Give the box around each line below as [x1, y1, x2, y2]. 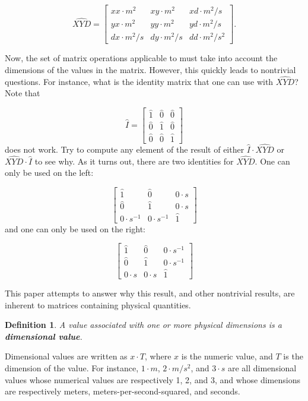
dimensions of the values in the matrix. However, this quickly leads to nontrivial [5, 63, 296, 75]
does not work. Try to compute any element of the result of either [5, 143, 245, 155]
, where [145, 350, 172, 362]
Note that [5, 87, 40, 99]
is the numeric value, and [181, 350, 273, 362]
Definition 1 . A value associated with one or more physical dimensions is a [5, 318, 282, 331]
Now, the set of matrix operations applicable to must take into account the [5, 52, 278, 64]
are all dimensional [227, 361, 297, 374]
